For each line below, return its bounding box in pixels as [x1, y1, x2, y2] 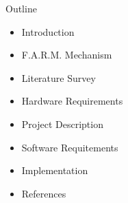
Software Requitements [21, 140, 118, 154]
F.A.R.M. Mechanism [21, 47, 112, 62]
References [21, 186, 66, 200]
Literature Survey [21, 70, 96, 85]
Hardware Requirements [21, 94, 123, 108]
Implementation [21, 163, 88, 178]
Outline [5, 1, 37, 15]
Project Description [21, 116, 103, 131]
